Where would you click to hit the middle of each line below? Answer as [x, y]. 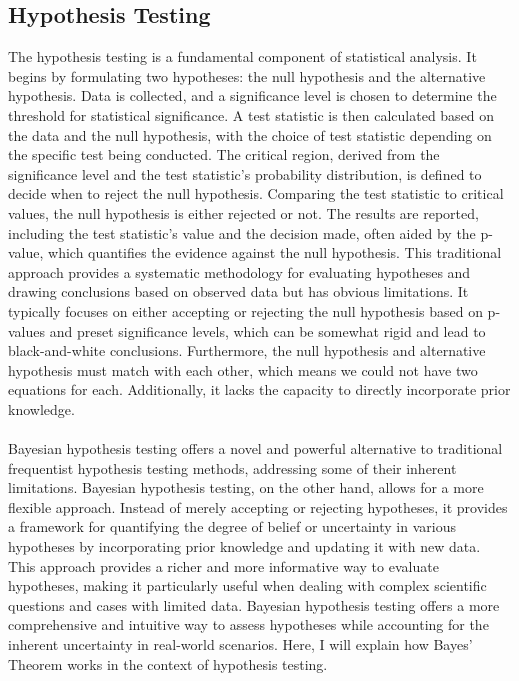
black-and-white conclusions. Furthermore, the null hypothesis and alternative [247, 350]
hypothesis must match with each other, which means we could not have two [243, 369]
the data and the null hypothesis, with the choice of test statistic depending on [250, 134]
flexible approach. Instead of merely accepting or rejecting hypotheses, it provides [258, 506]
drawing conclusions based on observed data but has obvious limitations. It [238, 291]
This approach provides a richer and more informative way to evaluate [223, 565]
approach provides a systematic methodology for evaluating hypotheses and [239, 271]
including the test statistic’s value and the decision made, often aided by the [242, 232]
